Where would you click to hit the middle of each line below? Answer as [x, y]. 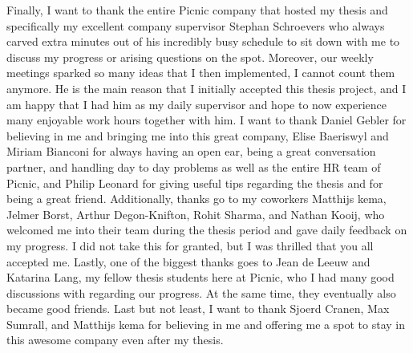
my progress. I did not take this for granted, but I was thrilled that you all [190, 245]
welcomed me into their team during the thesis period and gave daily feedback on [207, 230]
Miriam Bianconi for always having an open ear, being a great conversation [191, 151]
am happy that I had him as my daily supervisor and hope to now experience [197, 104]
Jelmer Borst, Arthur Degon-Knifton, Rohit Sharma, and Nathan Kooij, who [196, 214]
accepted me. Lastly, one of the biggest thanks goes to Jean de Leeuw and [188, 261]
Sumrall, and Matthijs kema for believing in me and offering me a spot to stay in [206, 324]
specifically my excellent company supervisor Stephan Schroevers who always [196, 25]
